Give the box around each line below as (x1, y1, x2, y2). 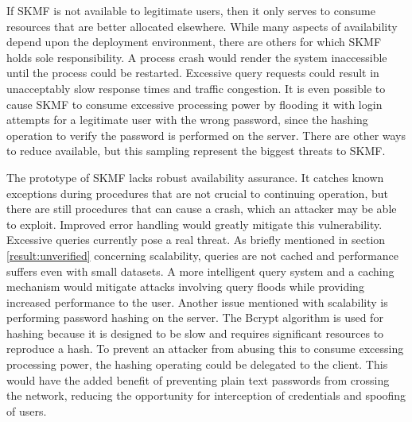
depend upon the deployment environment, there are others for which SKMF (6, 33, 382, 50)
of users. (6, 402, 47, 419)
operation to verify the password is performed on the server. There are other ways (6, 126, 406, 143)
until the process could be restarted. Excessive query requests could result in (6, 64, 379, 81)
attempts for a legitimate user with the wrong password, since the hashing (6, 111, 368, 128)
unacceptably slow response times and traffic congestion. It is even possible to (6, 79, 386, 96)
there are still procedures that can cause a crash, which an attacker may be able (6, 200, 397, 217)
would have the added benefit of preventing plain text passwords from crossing (6, 371, 390, 388)
